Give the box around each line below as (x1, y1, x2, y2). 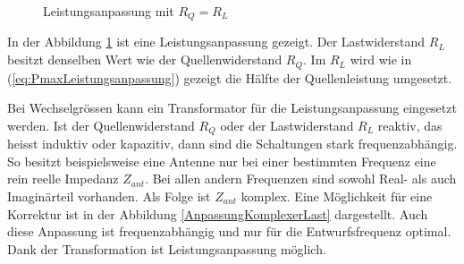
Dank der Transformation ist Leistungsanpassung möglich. (7, 239, 326, 258)
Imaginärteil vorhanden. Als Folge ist (7, 186, 211, 205)
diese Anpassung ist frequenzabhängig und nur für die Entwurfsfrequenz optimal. (7, 222, 451, 241)
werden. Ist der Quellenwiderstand (7, 115, 195, 134)
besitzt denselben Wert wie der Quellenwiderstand (7, 50, 283, 69)
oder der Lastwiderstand (220, 115, 354, 134)
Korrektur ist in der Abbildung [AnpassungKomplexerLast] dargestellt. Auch (7, 204, 428, 223)
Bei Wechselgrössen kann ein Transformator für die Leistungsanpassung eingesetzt (7, 98, 457, 117)
